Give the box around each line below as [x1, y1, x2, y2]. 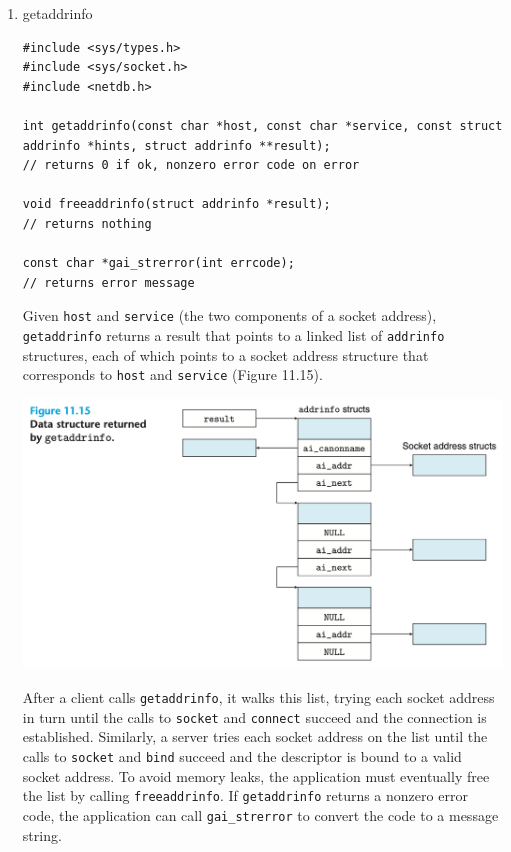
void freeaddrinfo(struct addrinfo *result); [22, 197, 331, 212]
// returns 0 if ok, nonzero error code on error [22, 158, 360, 173]
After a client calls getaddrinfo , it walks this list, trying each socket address [22, 687, 495, 708]
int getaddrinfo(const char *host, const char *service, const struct [22, 118, 503, 133]
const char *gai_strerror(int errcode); [22, 256, 295, 271]
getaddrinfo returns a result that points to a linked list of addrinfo [22, 324, 445, 345]
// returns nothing [22, 216, 152, 231]
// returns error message [22, 275, 195, 290]
